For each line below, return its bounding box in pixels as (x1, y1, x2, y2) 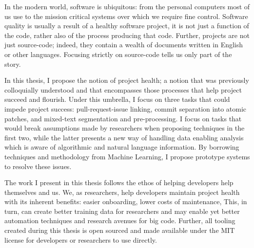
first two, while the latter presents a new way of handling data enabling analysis (4, 132, 244, 142)
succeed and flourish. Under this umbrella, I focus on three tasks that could (4, 94, 230, 104)
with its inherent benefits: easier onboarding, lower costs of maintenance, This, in (4, 196, 247, 207)
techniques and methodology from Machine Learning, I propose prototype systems (4, 151, 250, 161)
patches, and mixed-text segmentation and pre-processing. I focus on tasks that (4, 113, 242, 123)
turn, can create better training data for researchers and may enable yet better (4, 206, 240, 216)
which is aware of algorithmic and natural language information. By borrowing (4, 142, 239, 152)
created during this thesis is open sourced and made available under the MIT (4, 225, 235, 235)
